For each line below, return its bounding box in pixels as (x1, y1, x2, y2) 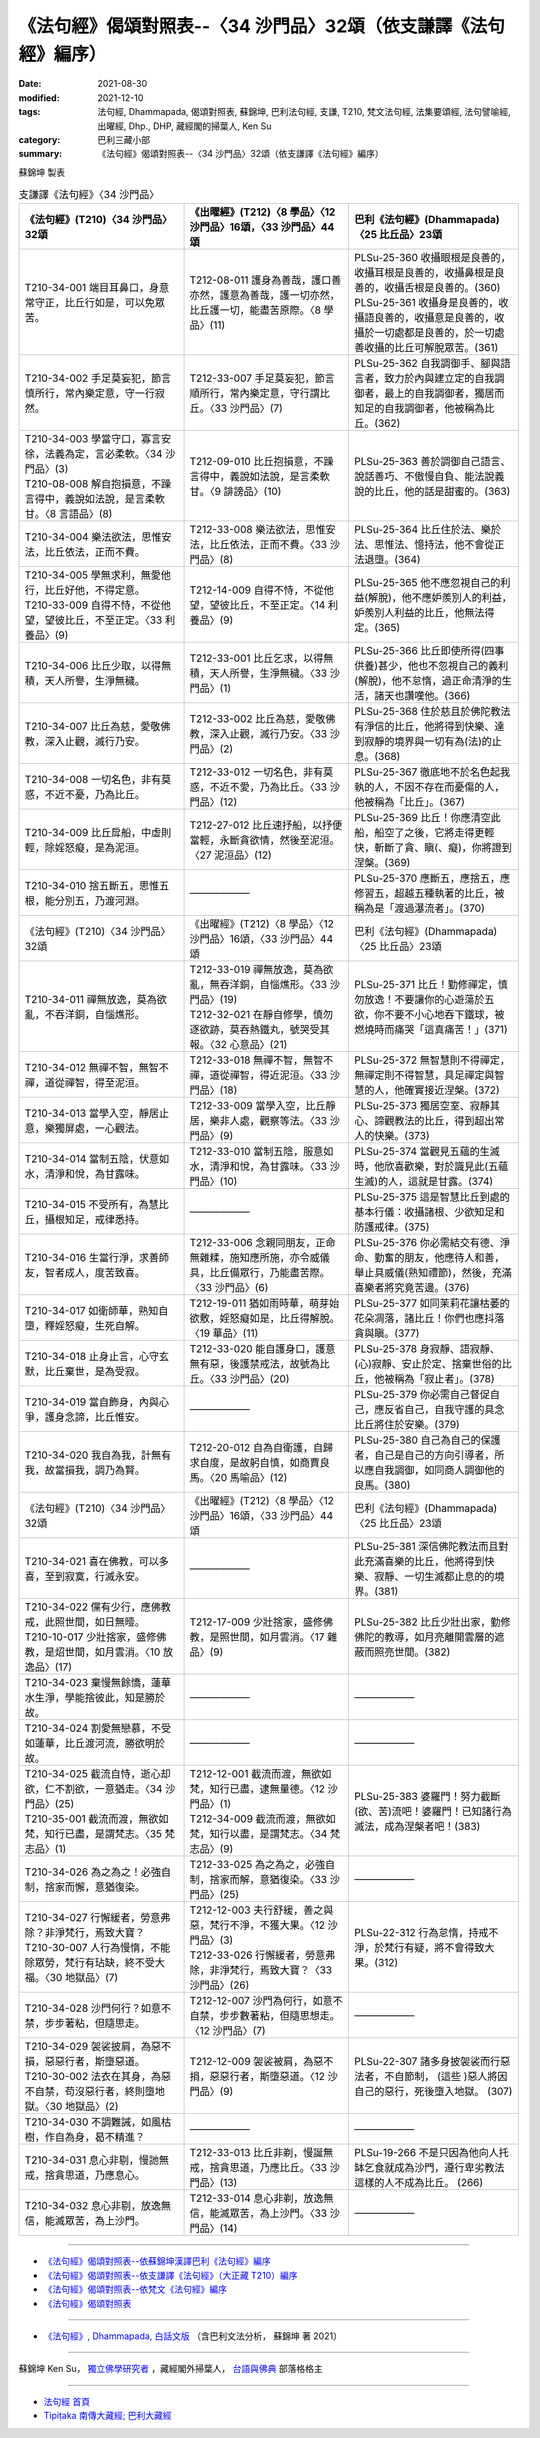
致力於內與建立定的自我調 (384, 371, 505, 385)
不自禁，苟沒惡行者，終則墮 (24, 2085, 155, 2099)
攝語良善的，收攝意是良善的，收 (354, 311, 505, 325)
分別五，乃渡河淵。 (54, 894, 145, 908)
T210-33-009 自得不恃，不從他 (24, 598, 172, 612)
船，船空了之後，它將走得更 (354, 826, 485, 840)
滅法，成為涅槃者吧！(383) (354, 1820, 481, 1834)
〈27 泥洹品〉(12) (189, 848, 272, 862)
